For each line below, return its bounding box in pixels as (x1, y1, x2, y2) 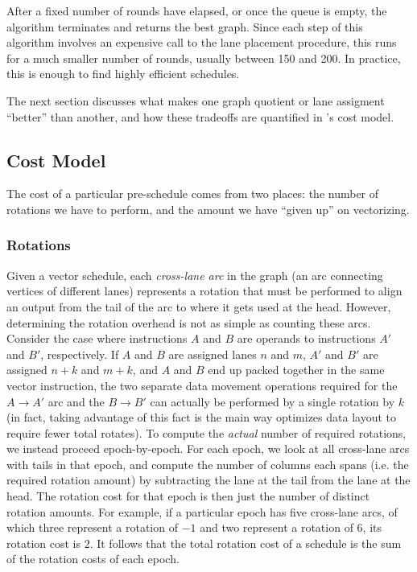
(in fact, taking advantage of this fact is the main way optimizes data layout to (6, 409, 396, 426)
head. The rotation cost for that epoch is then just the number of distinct (6, 488, 370, 504)
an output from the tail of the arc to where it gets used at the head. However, (6, 298, 391, 315)
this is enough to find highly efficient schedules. (6, 65, 240, 82)
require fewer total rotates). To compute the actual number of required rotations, (6, 424, 407, 441)
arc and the (47, 393, 105, 409)
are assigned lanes (168, 345, 257, 362)
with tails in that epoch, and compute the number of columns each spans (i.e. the (6, 455, 409, 472)
